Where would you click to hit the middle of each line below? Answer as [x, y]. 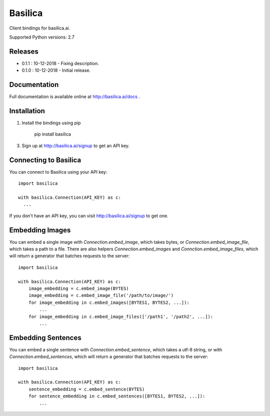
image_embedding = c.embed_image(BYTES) [79, 288]
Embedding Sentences [45, 338]
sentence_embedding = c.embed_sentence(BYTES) [86, 389]
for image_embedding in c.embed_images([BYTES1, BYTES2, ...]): [109, 302]
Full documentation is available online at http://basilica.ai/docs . [74, 97]
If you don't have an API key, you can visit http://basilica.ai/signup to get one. [89, 216]
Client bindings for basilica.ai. [40, 28]
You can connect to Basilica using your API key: [58, 172]
